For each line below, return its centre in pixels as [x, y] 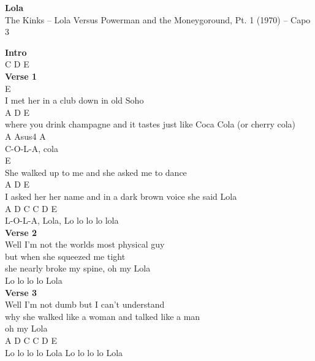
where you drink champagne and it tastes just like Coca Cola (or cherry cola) [150, 124]
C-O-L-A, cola [32, 148]
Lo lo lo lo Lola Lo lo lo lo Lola [64, 352]
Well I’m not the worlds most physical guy [85, 244]
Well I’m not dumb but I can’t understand [85, 304]
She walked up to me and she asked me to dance [96, 172]
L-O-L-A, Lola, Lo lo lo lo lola [62, 220]
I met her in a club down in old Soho [74, 100]
